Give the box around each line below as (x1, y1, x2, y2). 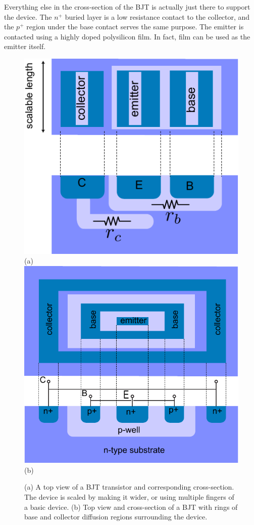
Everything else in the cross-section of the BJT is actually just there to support (4, 2, 250, 12)
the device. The (4, 11, 52, 22)
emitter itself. (4, 41, 46, 52)
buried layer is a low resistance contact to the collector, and (65, 11, 250, 22)
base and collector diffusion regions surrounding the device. (24, 511, 208, 522)
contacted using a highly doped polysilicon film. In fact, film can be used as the (4, 31, 250, 41)
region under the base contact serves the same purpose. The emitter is (26, 21, 244, 32)
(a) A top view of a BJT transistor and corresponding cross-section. (24, 482, 234, 492)
